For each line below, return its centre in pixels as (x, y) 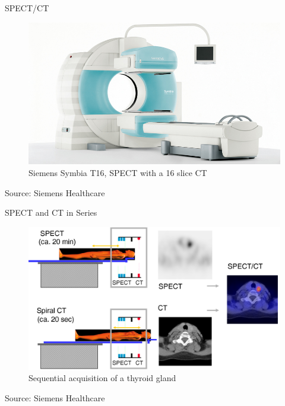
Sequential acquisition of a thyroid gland (102, 378)
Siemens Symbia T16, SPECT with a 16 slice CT (118, 172)
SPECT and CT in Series (51, 212)
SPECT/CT (27, 8)
